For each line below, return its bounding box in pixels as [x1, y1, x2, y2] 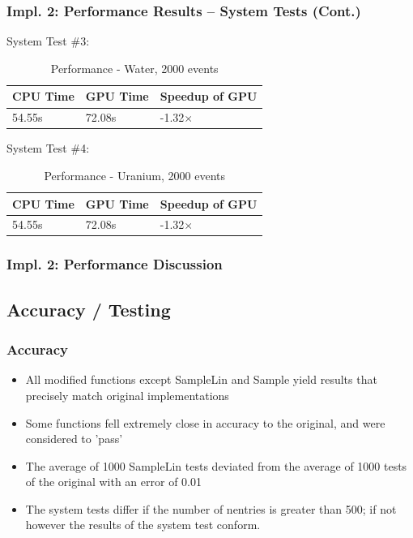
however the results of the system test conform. [25, 516, 261, 533]
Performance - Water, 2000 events [50, 59, 219, 76]
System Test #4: [6, 140, 90, 157]
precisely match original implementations [25, 386, 229, 403]
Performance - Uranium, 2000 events [44, 166, 225, 183]
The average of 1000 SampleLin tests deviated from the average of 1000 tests [25, 457, 407, 474]
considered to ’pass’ [25, 430, 123, 447]
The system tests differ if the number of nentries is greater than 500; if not [25, 500, 397, 517]
